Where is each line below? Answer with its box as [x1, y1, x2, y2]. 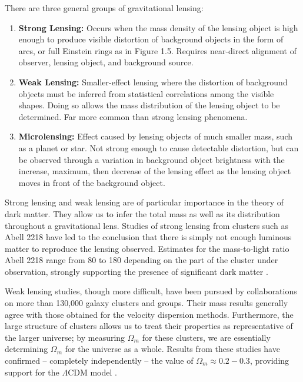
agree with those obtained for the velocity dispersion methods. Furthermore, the [5, 308, 294, 320]
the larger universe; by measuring [5, 331, 125, 343]
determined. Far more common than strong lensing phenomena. [18, 110, 248, 122]
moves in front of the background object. [18, 176, 165, 188]
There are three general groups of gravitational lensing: [5, 2, 204, 14]
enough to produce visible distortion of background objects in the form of [18, 33, 284, 45]
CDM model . [68, 366, 117, 378]
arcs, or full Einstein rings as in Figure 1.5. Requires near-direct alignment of [18, 44, 297, 57]
